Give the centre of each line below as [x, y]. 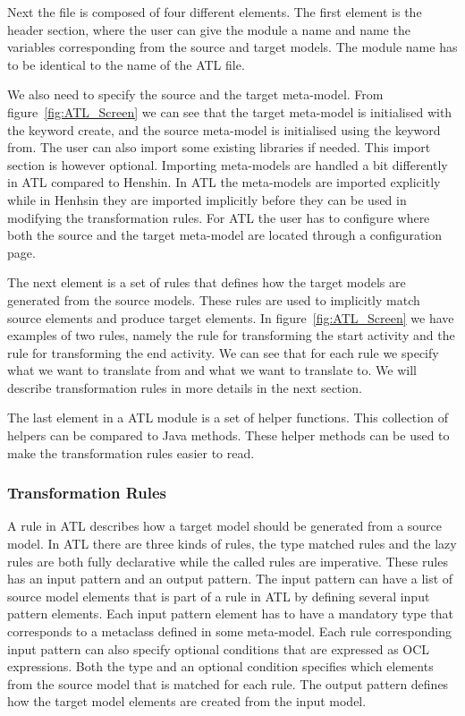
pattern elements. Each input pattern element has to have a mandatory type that [231, 614]
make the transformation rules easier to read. [131, 452]
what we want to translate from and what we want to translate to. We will [212, 370]
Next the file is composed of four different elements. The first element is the [215, 12]
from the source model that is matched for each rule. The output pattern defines [228, 683]
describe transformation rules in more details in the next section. [185, 387]
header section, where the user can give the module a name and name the [209, 29]
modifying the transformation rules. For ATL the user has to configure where [219, 217]
